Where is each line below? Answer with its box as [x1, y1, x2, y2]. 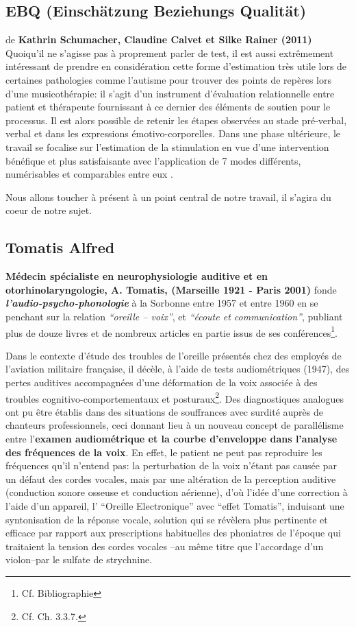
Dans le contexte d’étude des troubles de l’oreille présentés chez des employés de [5, 348, 342, 362]
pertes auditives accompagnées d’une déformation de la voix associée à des [5, 375, 318, 389]
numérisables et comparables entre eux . [5, 167, 173, 181]
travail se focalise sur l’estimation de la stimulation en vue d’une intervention [5, 139, 329, 154]
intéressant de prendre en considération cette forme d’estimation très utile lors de [5, 59, 347, 73]
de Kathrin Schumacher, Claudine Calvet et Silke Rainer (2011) [5, 32, 312, 47]
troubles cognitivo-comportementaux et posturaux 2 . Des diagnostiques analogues [5, 389, 344, 405]
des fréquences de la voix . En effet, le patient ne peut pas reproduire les [5, 445, 322, 459]
